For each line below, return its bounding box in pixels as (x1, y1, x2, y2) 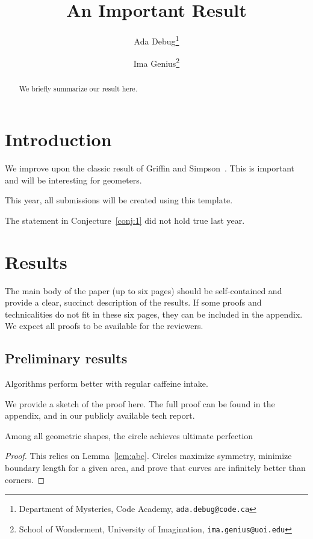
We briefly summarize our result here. (19, 84, 137, 94)
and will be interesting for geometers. (5, 173, 142, 186)
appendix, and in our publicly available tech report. (5, 409, 195, 422)
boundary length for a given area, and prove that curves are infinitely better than (5, 461, 306, 474)
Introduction (5, 127, 112, 152)
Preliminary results (5, 349, 128, 368)
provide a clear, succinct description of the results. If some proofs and (5, 296, 262, 309)
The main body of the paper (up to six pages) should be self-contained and (5, 284, 282, 297)
